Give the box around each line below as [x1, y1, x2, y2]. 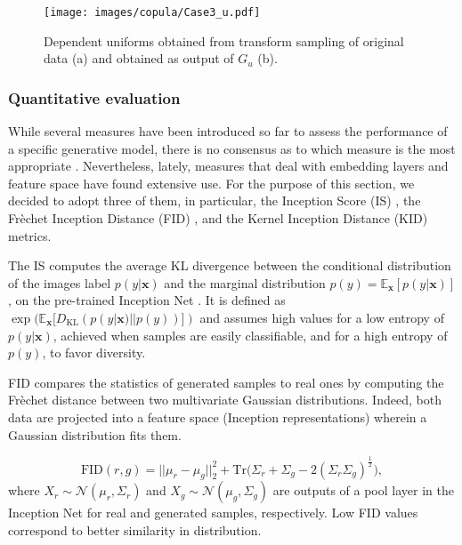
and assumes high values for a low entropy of [199, 309, 444, 326]
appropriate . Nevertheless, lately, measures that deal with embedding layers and [8, 156, 449, 175]
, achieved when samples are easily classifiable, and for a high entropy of [53, 325, 448, 344]
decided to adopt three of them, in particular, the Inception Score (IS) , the [8, 191, 421, 210]
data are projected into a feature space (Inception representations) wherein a [8, 407, 427, 426]
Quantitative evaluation [8, 86, 181, 108]
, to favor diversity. [42, 343, 146, 362]
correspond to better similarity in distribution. [8, 520, 262, 539]
